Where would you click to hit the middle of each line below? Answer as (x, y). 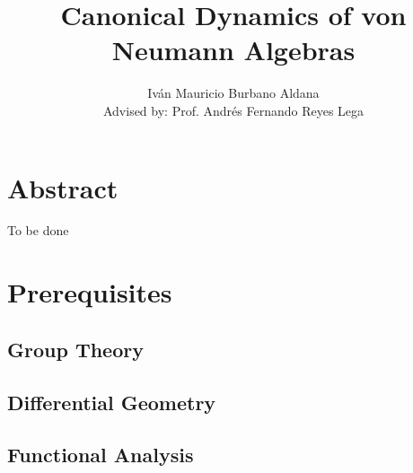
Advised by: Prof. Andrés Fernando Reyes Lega (233, 110)
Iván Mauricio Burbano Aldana (233, 93)
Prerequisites (90, 292)
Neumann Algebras (233, 50)
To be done (38, 230)
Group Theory (75, 349)
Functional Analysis (101, 455)
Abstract (63, 187)
